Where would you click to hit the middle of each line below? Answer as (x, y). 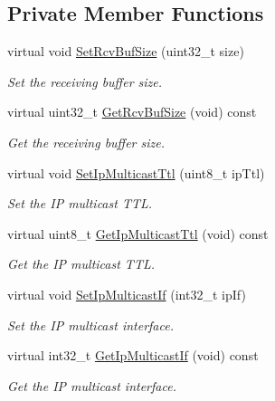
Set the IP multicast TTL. (80, 203)
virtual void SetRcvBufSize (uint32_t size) (126, 51)
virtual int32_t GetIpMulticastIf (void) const (133, 355)
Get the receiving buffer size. (86, 142)
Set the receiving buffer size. (85, 81)
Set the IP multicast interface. (90, 325)
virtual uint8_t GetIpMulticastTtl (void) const (138, 233)
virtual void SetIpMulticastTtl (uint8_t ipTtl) (136, 172)
